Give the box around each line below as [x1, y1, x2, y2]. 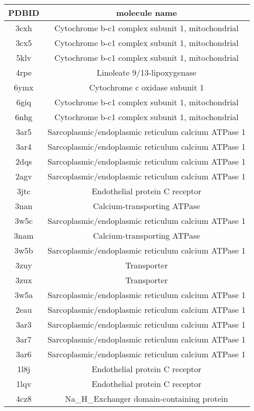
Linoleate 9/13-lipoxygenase [97, 66, 197, 78]
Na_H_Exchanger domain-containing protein [65, 393, 228, 404]
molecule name [116, 7, 177, 18]
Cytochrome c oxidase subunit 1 [89, 81, 204, 93]
